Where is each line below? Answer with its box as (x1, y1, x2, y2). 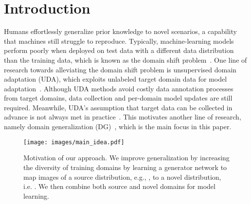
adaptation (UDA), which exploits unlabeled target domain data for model (4, 74, 227, 84)
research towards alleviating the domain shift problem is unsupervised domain (4, 64, 236, 74)
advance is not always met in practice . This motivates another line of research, (4, 112, 241, 122)
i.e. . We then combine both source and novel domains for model (23, 181, 215, 191)
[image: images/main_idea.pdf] (23, 138, 125, 146)
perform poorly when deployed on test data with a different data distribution (4, 45, 234, 55)
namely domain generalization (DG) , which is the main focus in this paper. (4, 121, 232, 132)
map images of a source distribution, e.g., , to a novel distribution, (23, 171, 221, 182)
